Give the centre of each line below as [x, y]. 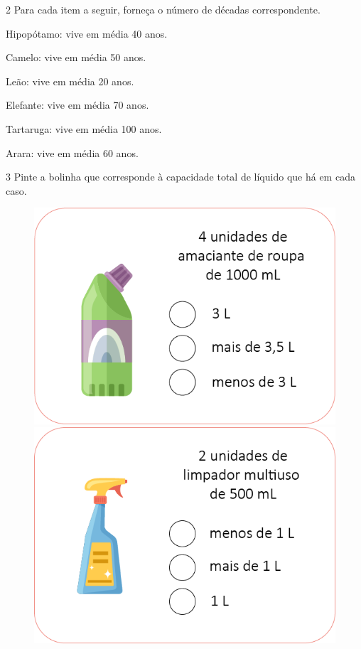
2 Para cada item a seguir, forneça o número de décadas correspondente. [163, 9]
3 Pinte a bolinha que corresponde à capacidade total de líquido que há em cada [180, 177]
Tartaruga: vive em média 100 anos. [84, 128]
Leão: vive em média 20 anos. [70, 81]
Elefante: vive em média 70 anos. [77, 105]
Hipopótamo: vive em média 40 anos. [87, 33]
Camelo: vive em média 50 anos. [76, 57]
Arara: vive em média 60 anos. [72, 152]
